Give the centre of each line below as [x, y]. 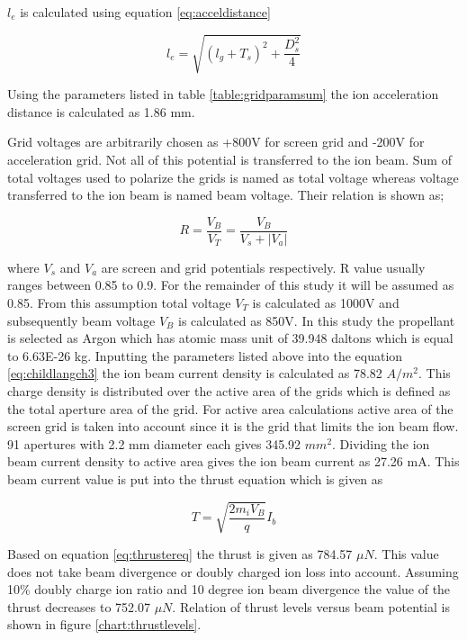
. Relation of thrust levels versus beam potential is [311, 606]
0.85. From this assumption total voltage [119, 302]
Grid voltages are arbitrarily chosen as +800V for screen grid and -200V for [216, 142]
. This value [406, 554]
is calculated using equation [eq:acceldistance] [145, 12]
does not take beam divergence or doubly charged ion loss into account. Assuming [233, 571]
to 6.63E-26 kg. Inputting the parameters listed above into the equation [205, 355]
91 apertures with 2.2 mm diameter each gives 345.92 [154, 443]
